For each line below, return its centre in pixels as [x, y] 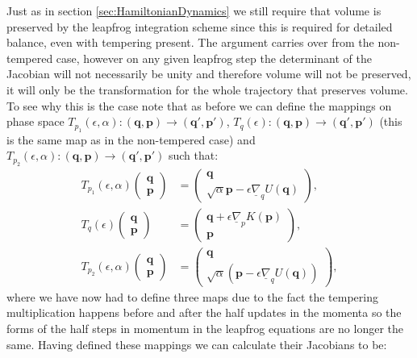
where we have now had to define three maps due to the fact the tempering [192, 296]
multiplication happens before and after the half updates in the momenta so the [204, 312]
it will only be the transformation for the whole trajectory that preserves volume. [207, 89]
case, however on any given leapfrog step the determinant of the [214, 58]
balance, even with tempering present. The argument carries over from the [190, 42]
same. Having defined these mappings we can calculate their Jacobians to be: [197, 344]
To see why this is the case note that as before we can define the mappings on [199, 105]
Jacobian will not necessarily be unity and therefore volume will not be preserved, [209, 74]
